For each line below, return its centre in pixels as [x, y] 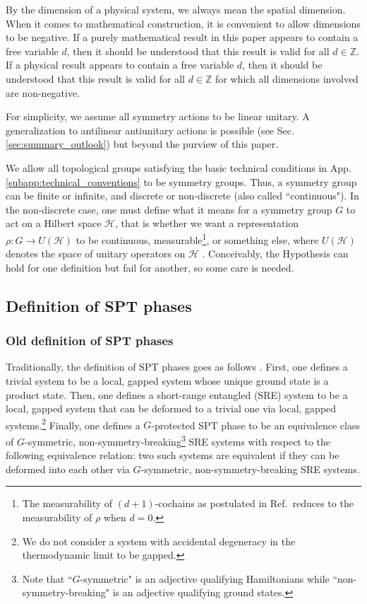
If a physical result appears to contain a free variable [120, 65]
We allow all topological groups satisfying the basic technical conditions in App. [179, 167]
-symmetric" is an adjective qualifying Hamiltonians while [205, 578]
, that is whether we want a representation [207, 223]
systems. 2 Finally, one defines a [73, 424]
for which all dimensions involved [287, 78]
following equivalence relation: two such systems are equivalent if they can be [173, 455]
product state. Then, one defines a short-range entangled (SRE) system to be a [177, 394]
